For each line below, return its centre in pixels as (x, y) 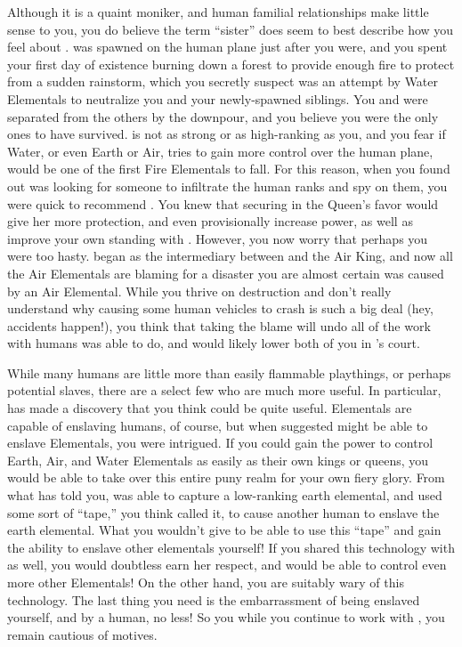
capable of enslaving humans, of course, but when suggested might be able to (218, 425)
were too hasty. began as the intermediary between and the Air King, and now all (230, 256)
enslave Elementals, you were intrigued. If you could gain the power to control (220, 443)
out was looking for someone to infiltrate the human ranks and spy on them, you (227, 186)
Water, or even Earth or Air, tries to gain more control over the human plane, (220, 151)
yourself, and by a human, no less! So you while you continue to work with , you (226, 617)
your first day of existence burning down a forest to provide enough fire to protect (231, 64)
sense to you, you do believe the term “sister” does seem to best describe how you (231, 29)
